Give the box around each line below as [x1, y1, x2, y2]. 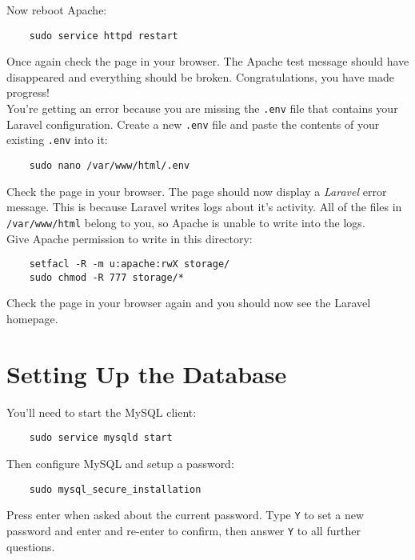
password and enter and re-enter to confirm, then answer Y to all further [6, 522, 361, 538]
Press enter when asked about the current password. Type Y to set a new [6, 506, 365, 523]
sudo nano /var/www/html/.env [29, 160, 190, 171]
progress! [6, 84, 50, 101]
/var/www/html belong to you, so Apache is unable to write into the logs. [6, 214, 365, 230]
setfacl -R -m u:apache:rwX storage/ [29, 258, 230, 270]
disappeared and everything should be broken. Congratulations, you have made [6, 68, 394, 85]
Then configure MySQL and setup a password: [6, 454, 234, 471]
